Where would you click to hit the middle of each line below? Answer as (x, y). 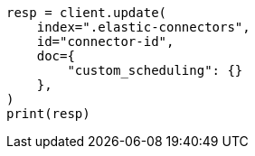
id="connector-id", (105, 41)
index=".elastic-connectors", (143, 27)
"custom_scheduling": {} (155, 70)
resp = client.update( (87, 13)
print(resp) (48, 114)
